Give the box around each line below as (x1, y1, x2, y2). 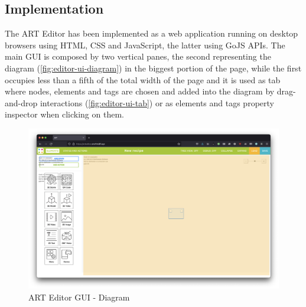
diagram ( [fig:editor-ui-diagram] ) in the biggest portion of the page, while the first (5, 61, 302, 74)
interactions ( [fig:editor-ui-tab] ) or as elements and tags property (40, 96, 274, 109)
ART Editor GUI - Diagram (28, 290, 130, 303)
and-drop (5, 96, 38, 109)
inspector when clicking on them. (5, 108, 124, 120)
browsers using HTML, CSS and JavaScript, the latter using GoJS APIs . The (5, 38, 285, 51)
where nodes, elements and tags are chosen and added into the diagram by (5, 85, 275, 97)
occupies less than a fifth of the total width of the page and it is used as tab (5, 73, 281, 86)
